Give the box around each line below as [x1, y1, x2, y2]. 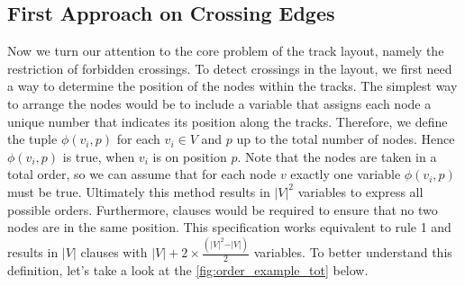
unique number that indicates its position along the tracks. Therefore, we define [7, 112, 448, 130]
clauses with [80, 243, 148, 262]
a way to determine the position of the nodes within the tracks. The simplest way [7, 76, 458, 95]
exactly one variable [290, 165, 401, 183]
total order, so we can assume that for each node [7, 165, 277, 183]
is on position [152, 147, 227, 165]
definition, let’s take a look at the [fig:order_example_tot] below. [7, 260, 369, 279]
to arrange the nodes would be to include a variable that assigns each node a [7, 94, 432, 112]
